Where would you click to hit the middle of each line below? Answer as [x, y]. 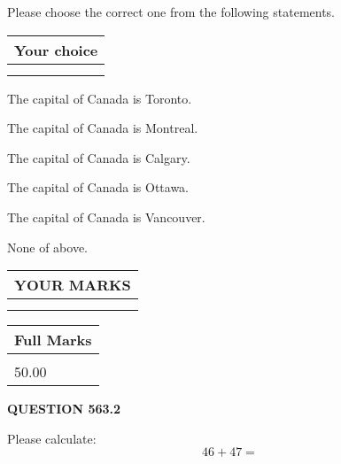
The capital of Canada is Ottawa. [98, 187]
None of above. [47, 247]
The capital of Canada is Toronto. [100, 98]
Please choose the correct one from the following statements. [171, 12]
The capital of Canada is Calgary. [99, 157]
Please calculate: [52, 438]
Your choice [56, 50]
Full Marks [53, 340]
